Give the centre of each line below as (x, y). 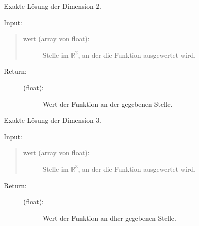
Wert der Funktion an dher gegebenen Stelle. (109, 218)
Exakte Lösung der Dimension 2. (53, 6)
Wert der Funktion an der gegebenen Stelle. (108, 104)
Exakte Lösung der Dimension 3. (53, 120)
